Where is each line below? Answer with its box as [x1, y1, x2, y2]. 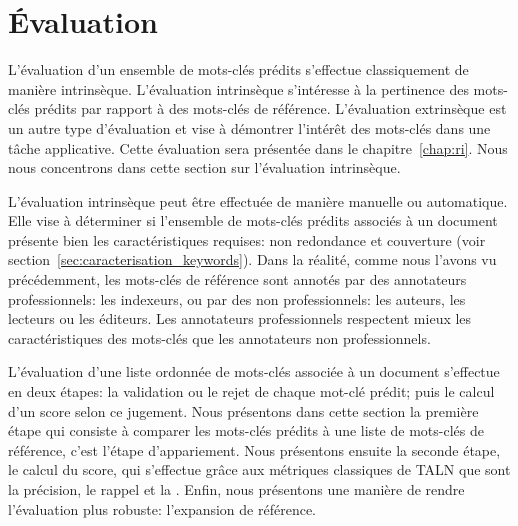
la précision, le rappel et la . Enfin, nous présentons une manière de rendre [8, 479, 465, 499]
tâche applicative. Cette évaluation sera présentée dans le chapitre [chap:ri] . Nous [8, 137, 508, 158]
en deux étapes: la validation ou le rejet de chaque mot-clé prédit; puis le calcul [8, 381, 495, 402]
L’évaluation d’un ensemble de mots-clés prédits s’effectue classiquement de [8, 59, 469, 80]
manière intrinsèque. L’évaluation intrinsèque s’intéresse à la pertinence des [8, 78, 469, 99]
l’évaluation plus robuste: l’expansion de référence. [8, 498, 316, 519]
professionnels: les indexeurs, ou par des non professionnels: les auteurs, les [8, 288, 466, 309]
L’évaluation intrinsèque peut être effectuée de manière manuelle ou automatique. [8, 190, 508, 211]
